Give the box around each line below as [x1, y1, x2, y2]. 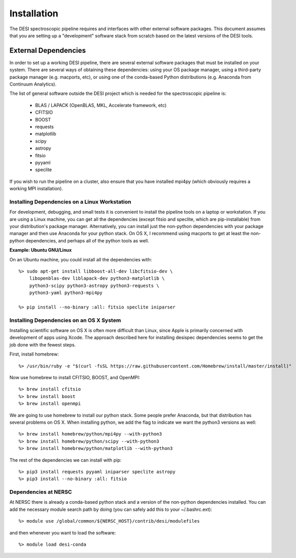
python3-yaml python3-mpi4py [29, 290, 103, 296]
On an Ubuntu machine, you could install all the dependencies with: [9, 256, 152, 262]
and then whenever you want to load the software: [9, 529, 116, 535]
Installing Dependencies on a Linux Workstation [9, 198, 131, 205]
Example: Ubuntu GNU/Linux [9, 247, 72, 253]
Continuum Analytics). [9, 81, 56, 87]
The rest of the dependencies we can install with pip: [9, 457, 122, 463]
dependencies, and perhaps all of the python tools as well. [25, 237, 149, 243]
